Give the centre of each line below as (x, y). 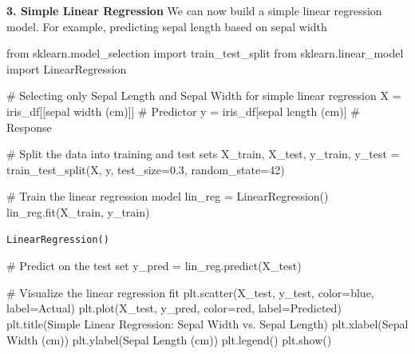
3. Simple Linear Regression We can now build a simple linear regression (194, 10)
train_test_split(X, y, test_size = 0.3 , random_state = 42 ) (146, 169)
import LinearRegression (67, 68)
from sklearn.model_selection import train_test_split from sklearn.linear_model (205, 53)
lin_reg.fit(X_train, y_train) (78, 211)
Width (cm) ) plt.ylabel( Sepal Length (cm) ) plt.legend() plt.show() (169, 339)
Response (29, 127)
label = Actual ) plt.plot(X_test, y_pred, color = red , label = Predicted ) (174, 308)
